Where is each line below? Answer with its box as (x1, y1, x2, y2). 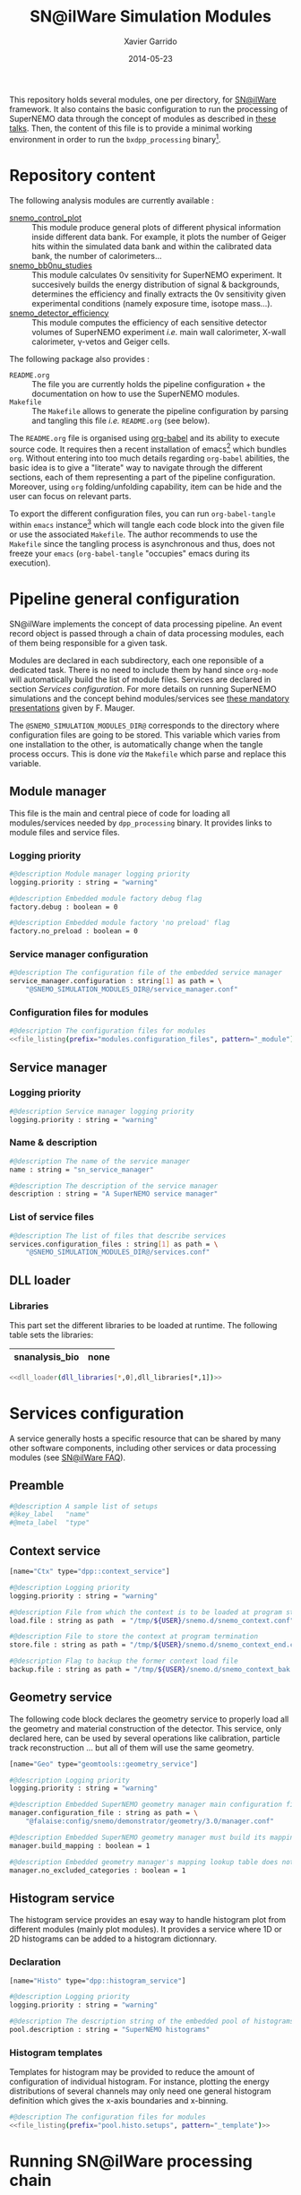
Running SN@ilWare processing (9, 2151, 253, 2172)
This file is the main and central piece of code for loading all (9, 808, 230, 818)
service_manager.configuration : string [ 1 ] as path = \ (9, 977, 222, 986)
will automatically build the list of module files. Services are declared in (9, 674, 271, 685)
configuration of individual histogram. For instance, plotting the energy (9, 2077, 271, 2087)
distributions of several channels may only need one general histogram (9, 2086, 271, 2096)
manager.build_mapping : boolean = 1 (9, 1841, 150, 1850)
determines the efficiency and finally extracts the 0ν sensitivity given (31, 289, 287, 299)
